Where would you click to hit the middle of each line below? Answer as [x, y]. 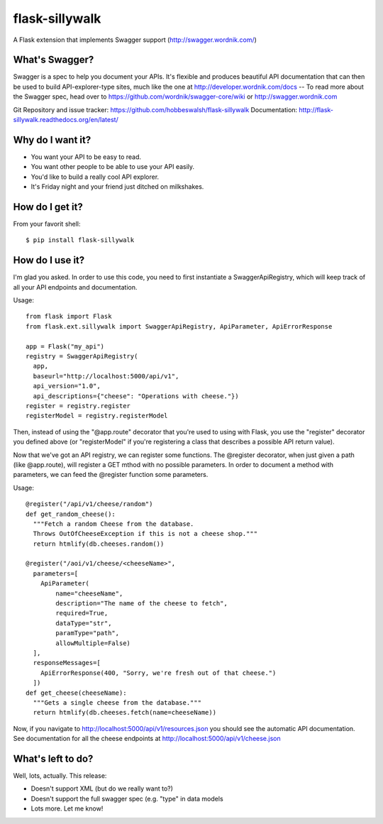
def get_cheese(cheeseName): [76, 693]
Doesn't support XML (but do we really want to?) [102, 789]
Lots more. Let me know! [67, 808]
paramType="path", [88, 633]
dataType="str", [84, 623]
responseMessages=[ [67, 663]
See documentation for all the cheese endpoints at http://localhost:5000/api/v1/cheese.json [147, 739]
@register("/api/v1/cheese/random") [89, 504]
